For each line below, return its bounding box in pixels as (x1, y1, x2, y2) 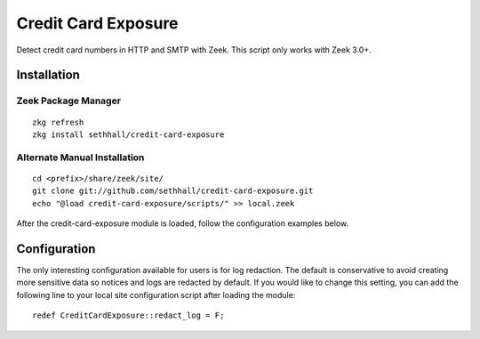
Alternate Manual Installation (16, 151, 145, 164)
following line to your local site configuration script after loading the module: (16, 289, 296, 300)
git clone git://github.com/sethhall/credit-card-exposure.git (32, 186, 314, 196)
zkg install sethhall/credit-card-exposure (32, 129, 225, 140)
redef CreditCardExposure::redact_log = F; (32, 311, 225, 320)
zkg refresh (32, 117, 84, 127)
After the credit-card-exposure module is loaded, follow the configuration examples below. (16, 218, 349, 229)
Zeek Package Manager (16, 94, 122, 107)
